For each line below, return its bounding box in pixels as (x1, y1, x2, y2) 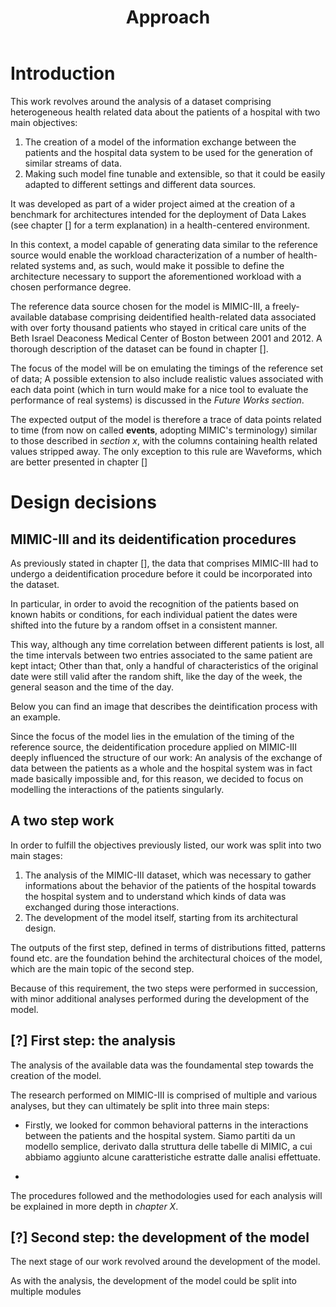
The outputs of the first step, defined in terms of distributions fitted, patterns (10, 941, 326, 953)
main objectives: (10, 116, 78, 128)
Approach (125, 6, 211, 29)
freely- (271, 300, 300, 312)
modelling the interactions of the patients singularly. (10, 783, 225, 795)
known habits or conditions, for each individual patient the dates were (10, 608, 298, 620)
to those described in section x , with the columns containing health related (10, 434, 318, 446)
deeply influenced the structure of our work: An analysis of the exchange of (10, 751, 323, 763)
